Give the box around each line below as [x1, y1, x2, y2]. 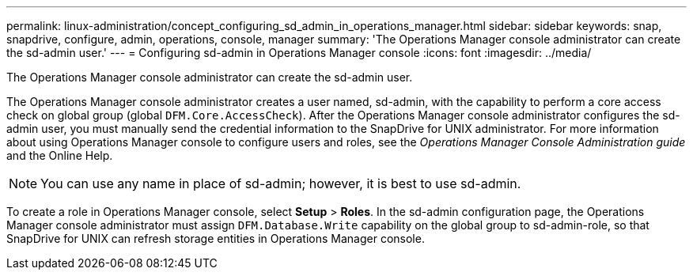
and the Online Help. [6, 149, 113, 162]
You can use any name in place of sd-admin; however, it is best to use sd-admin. [40, 176, 521, 191]
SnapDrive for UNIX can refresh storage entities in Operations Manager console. [6, 232, 425, 245]
